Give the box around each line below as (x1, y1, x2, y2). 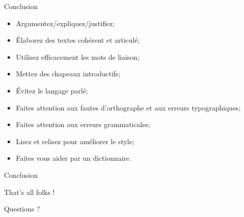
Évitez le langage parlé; (16, 85, 88, 95)
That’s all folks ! (4, 186, 55, 197)
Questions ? (4, 203, 40, 214)
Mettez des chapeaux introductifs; (16, 68, 121, 79)
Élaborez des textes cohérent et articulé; (16, 35, 140, 45)
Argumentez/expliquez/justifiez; (16, 18, 115, 28)
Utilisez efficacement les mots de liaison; (16, 51, 140, 62)
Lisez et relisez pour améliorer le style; (16, 136, 134, 146)
